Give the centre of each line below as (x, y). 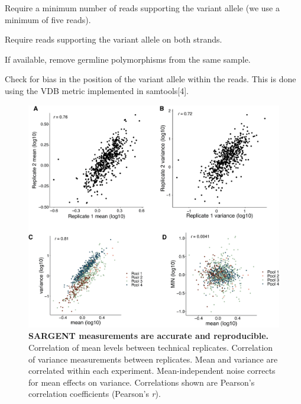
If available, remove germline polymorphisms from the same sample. (128, 59)
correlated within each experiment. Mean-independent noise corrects (152, 371)
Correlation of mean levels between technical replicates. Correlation (150, 348)
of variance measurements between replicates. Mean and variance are (153, 359)
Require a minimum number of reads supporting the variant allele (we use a (142, 8)
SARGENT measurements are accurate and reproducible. (149, 336)
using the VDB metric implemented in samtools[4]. (97, 90)
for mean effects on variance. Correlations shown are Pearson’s (142, 382)
